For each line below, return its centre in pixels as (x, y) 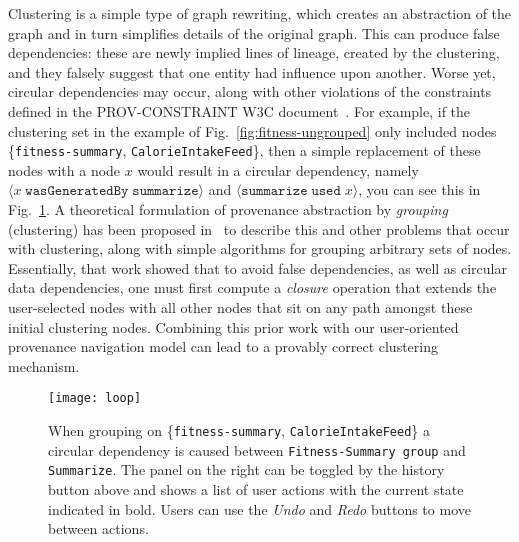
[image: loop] (95, 398)
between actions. (98, 528)
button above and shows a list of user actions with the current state (256, 488)
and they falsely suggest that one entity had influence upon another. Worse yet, (252, 71)
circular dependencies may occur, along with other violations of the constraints (250, 91)
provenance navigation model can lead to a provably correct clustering (223, 346)
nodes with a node (64, 169)
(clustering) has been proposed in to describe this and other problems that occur (259, 228)
